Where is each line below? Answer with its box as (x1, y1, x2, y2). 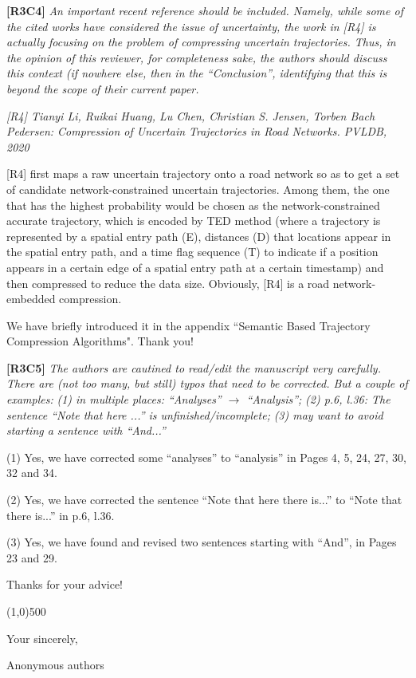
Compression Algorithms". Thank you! (6, 333, 194, 349)
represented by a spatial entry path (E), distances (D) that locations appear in (6, 227, 391, 244)
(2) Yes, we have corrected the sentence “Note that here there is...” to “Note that (6, 491, 402, 508)
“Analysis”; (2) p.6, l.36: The (246, 391, 390, 408)
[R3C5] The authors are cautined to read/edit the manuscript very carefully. (6, 359, 381, 376)
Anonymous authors (6, 656, 104, 673)
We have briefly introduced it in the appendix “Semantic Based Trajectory (6, 317, 371, 333)
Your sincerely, (6, 629, 78, 646)
